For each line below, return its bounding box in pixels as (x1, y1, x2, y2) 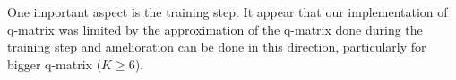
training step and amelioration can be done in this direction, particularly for (7, 37, 426, 56)
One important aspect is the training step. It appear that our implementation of (7, 3, 448, 20)
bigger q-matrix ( (7, 54, 102, 73)
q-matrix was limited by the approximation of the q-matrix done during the (7, 20, 423, 38)
